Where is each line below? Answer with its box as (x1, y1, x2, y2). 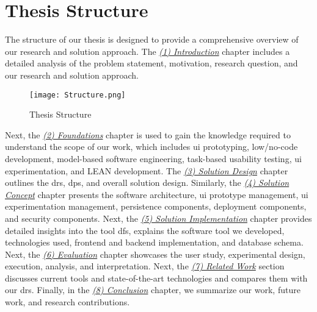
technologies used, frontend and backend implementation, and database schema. (5, 236, 304, 249)
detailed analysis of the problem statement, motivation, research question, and (5, 57, 298, 69)
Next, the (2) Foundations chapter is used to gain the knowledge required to (5, 128, 291, 141)
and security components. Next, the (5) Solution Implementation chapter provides (5, 211, 312, 224)
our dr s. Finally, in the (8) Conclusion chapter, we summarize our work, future (5, 283, 301, 296)
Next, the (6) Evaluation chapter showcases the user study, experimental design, (5, 247, 305, 260)
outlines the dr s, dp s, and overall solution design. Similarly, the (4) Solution (5, 176, 290, 189)
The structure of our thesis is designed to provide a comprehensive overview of (5, 33, 299, 46)
